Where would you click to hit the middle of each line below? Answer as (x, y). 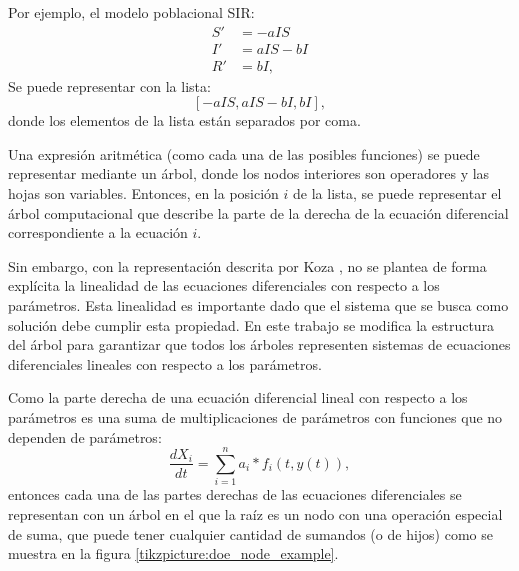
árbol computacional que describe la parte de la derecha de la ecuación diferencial (258, 212)
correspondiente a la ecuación (98, 232)
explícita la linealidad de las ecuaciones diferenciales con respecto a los (224, 285)
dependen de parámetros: (85, 436)
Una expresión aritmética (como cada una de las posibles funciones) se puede (244, 153)
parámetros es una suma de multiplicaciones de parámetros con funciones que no (255, 417)
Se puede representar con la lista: (109, 85)
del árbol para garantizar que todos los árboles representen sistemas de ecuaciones (259, 344)
